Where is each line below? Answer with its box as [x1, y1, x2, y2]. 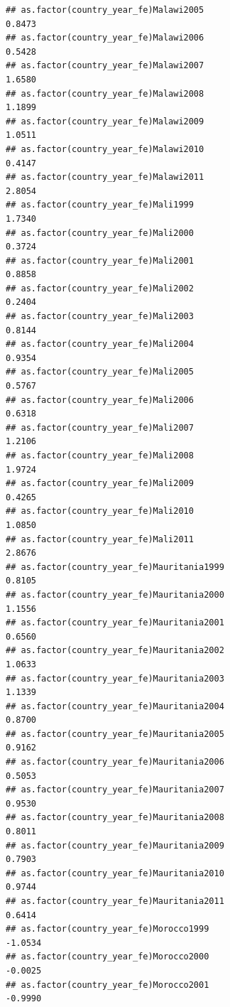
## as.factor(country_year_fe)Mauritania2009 [6, 840, 224, 851]
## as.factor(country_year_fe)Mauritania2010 [6, 868, 224, 878]
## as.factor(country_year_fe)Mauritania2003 [6, 673, 224, 684]
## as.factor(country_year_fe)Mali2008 [6, 451, 194, 461]
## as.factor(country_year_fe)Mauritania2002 [6, 645, 224, 656]
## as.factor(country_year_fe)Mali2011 [6, 534, 194, 544]
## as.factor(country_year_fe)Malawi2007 [6, 60, 204, 71]
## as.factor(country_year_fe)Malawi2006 [6, 33, 204, 43]
